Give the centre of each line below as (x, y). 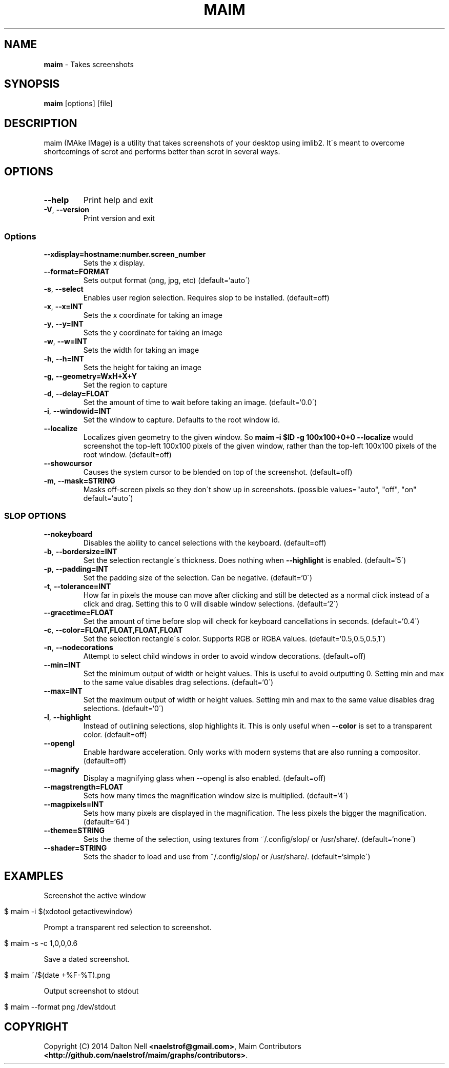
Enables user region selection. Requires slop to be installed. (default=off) (206, 297)
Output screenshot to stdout (91, 991)
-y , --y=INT (64, 324)
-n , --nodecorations (78, 647)
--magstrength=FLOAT (84, 787)
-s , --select (64, 289)
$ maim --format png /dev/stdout (60, 1007)
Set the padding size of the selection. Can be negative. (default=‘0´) (198, 577)
